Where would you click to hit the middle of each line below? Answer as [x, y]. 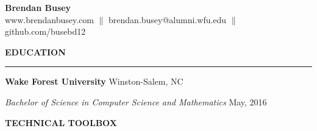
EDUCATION [35, 51]
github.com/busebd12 [45, 31]
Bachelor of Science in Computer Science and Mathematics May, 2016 [136, 101]
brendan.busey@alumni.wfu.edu [168, 19]
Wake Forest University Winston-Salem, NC [94, 81]
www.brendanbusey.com [49, 19]
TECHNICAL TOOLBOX [61, 122]
